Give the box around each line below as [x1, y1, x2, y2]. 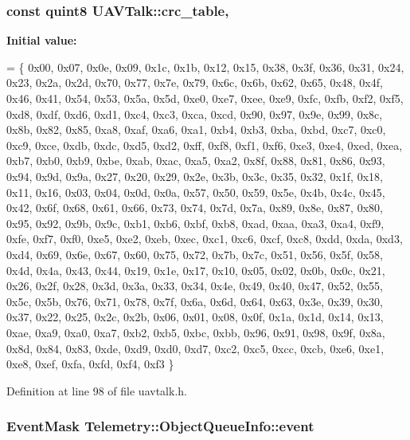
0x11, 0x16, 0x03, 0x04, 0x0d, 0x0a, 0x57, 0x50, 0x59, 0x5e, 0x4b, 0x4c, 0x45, [6, 183, 385, 200]
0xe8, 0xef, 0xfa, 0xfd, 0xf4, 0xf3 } [6, 356, 174, 372]
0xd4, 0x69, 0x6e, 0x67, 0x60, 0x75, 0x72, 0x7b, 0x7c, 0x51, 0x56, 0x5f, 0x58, [6, 246, 383, 262]
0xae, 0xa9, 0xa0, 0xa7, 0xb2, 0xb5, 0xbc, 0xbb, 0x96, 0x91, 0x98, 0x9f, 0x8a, [6, 324, 385, 340]
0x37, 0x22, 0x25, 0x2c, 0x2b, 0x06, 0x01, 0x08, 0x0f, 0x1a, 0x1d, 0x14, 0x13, [6, 308, 384, 325]
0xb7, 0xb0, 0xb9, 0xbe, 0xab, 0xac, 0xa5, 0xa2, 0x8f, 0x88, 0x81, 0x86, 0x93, [6, 152, 385, 169]
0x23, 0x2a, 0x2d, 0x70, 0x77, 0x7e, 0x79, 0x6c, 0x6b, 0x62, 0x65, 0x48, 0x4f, [6, 74, 383, 91]
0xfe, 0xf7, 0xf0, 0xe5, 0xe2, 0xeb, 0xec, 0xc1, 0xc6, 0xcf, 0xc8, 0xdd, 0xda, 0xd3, [6, 230, 403, 247]
